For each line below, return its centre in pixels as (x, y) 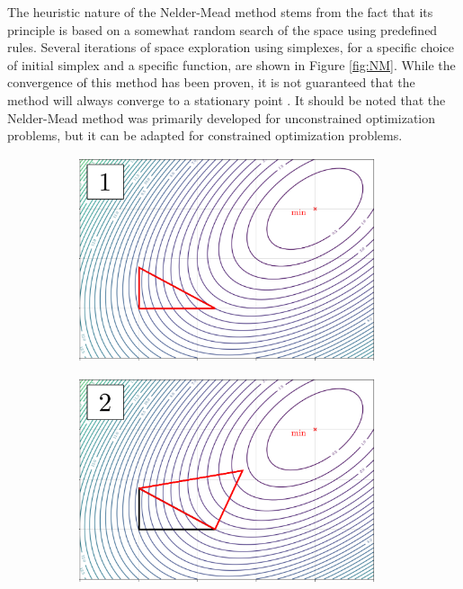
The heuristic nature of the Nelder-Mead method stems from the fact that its (220, 12)
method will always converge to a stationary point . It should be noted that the (227, 99)
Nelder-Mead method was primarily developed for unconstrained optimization (221, 117)
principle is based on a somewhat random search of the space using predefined (223, 29)
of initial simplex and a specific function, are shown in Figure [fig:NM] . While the (231, 64)
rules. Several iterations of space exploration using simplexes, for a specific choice (231, 47)
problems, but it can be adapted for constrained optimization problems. (205, 135)
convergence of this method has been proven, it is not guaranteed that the (211, 82)
